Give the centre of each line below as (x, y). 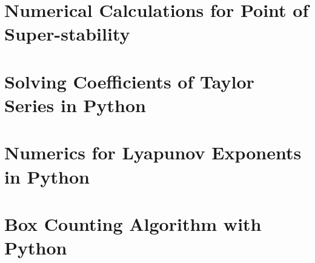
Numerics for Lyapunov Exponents (153, 152)
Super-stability (67, 34)
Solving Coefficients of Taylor (129, 81)
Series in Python (75, 105)
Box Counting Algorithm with (133, 223)
